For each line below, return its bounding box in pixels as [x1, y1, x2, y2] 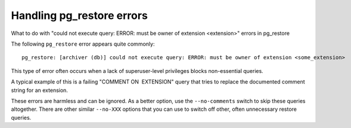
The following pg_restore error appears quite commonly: [11, 40, 155, 47]
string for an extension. [11, 87, 69, 94]
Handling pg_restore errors [11, 9, 148, 22]
